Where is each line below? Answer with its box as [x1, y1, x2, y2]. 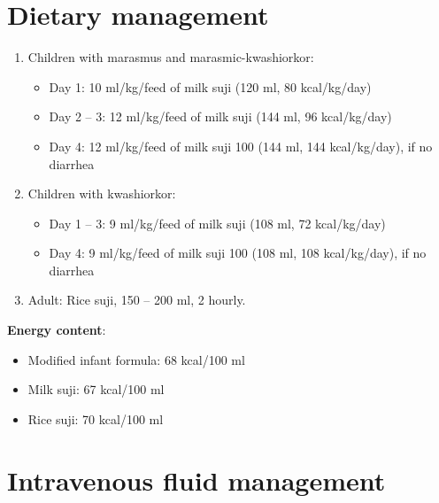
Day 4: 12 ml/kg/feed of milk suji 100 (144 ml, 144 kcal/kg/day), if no [49, 136, 433, 155]
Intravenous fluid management [7, 461, 386, 498]
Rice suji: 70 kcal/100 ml [27, 409, 164, 428]
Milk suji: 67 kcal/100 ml [27, 380, 165, 399]
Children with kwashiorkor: [27, 184, 176, 203]
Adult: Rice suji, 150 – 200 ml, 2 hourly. [27, 290, 246, 309]
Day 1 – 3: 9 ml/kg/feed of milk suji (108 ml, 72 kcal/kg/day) [49, 213, 386, 232]
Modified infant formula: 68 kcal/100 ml [27, 350, 245, 368]
